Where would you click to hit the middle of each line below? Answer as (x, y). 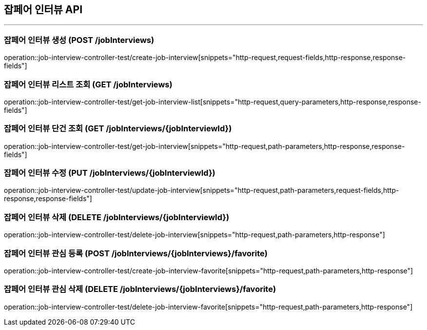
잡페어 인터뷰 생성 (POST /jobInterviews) (79, 40)
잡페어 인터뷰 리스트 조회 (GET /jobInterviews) (88, 84)
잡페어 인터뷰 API (43, 10)
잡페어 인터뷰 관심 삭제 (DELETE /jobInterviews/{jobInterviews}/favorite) (140, 289)
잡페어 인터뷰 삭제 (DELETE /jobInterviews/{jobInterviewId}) (117, 217)
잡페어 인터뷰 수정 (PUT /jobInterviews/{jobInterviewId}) (110, 173)
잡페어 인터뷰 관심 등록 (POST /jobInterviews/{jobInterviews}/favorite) (136, 253)
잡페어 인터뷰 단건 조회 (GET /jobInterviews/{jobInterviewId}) (118, 129)
